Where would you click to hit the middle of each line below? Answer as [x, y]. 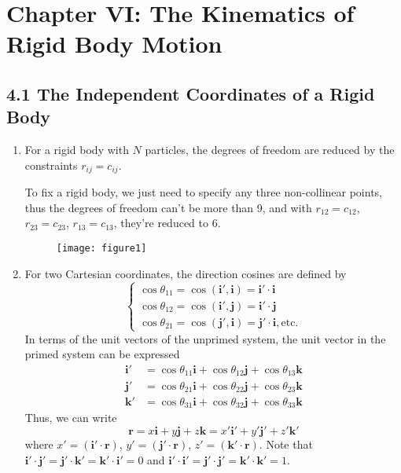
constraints [51, 165]
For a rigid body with [77, 150]
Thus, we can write [71, 418]
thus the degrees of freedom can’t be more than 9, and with [168, 207]
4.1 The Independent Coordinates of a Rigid [191, 93]
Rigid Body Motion [114, 44]
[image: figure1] [101, 248]
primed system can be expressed [102, 354]
